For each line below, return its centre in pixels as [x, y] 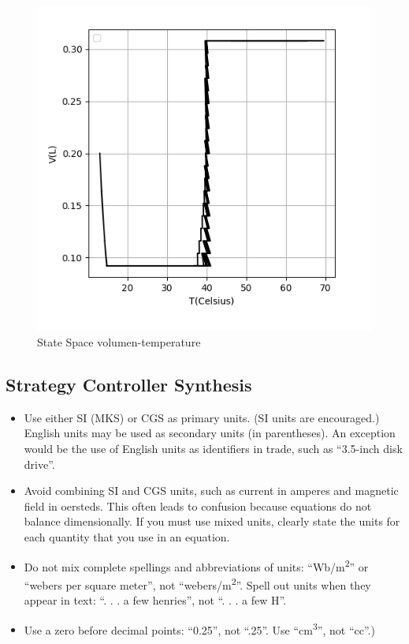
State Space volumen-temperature [119, 342]
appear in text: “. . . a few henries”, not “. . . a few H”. [155, 600]
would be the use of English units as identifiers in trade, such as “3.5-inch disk [213, 448]
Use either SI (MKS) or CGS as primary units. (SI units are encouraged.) [202, 417]
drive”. [39, 464]
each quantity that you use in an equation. [127, 536]
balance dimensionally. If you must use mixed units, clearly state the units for [212, 521]
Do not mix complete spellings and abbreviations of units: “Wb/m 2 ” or [196, 565]
